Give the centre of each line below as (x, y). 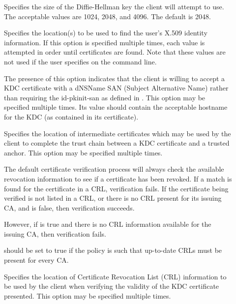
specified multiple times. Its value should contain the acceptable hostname (116, 107)
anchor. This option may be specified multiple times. (83, 152)
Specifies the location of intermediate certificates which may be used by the (118, 133)
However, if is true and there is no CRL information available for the (108, 224)
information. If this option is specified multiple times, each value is (104, 42)
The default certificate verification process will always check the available (114, 169)
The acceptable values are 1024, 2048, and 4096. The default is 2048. (107, 16)
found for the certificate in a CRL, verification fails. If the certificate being (116, 188)
